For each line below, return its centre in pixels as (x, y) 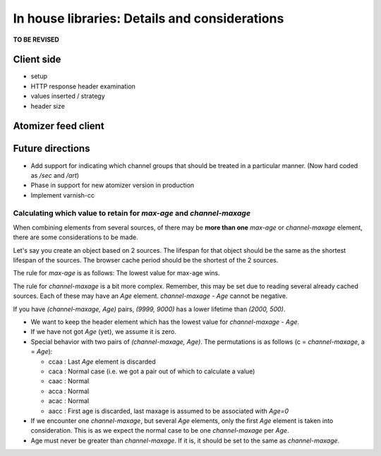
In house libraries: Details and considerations (149, 18)
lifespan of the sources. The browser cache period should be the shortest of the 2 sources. (146, 260)
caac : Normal (69, 381)
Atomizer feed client (59, 126)
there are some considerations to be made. (75, 237)
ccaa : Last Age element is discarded (102, 361)
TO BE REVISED (36, 40)
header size (48, 106)
